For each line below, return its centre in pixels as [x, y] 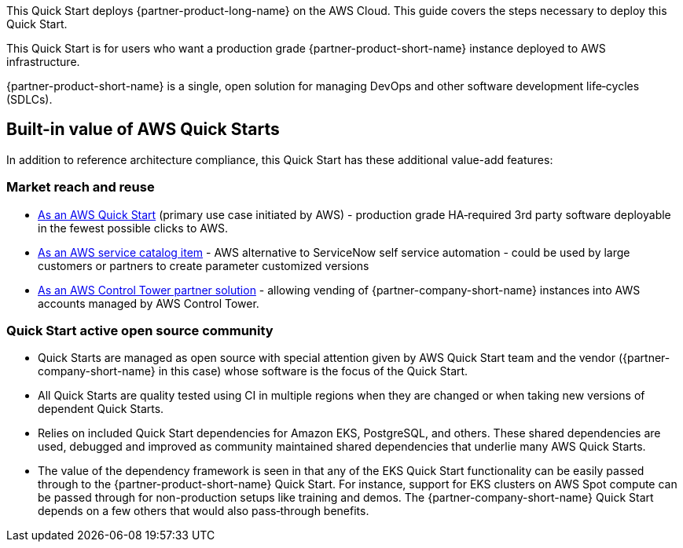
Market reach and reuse [81, 187]
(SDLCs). [29, 99]
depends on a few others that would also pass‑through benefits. [204, 511]
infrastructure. [43, 62]
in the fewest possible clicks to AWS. [133, 228]
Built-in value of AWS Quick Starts [143, 130]
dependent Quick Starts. [101, 409]
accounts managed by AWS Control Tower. [149, 303]
